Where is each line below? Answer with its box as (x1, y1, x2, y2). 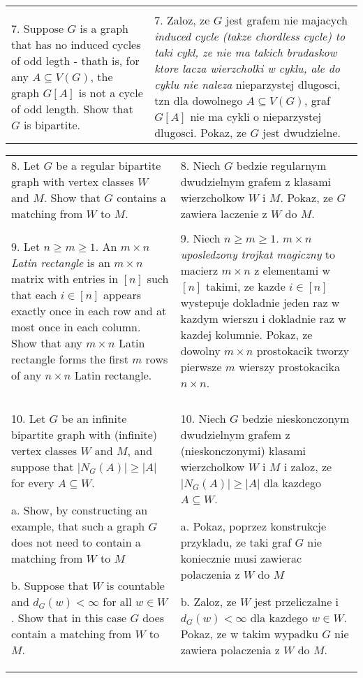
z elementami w (254, 262, 331, 278)
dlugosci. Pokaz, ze (154, 124, 247, 140)
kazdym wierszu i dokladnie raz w (180, 310, 346, 326)
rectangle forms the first (11, 350, 128, 367)
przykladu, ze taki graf (180, 534, 292, 550)
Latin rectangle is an (11, 254, 110, 271)
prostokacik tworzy (256, 342, 349, 359)
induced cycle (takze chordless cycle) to (154, 28, 346, 44)
